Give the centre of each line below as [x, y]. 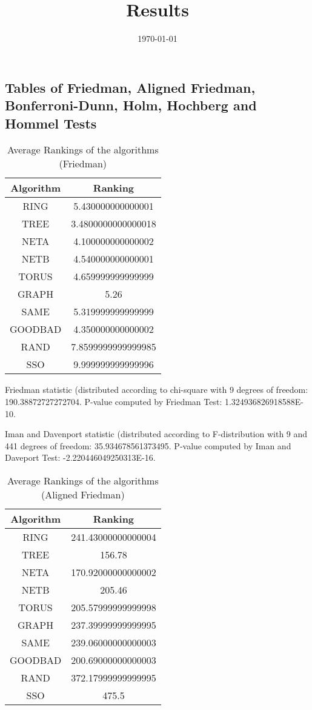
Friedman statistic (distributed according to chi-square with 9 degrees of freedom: [157, 390]
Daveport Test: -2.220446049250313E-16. [80, 457]
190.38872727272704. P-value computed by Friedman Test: [114, 401]
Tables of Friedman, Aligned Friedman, [130, 87]
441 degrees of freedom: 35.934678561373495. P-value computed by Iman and [148, 445]
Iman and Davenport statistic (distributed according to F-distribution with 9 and [156, 434]
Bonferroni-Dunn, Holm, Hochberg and [131, 105]
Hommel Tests [51, 123]
